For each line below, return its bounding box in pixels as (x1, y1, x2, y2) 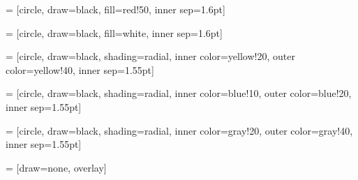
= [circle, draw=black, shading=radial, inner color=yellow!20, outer (6, 49, 295, 63)
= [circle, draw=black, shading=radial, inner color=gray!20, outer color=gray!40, (6, 123, 353, 137)
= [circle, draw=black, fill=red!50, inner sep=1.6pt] (6, 2, 225, 16)
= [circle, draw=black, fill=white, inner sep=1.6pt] (6, 25, 223, 40)
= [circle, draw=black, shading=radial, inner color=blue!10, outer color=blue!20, (6, 86, 352, 100)
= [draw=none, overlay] (6, 160, 107, 174)
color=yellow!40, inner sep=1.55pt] (6, 62, 154, 77)
